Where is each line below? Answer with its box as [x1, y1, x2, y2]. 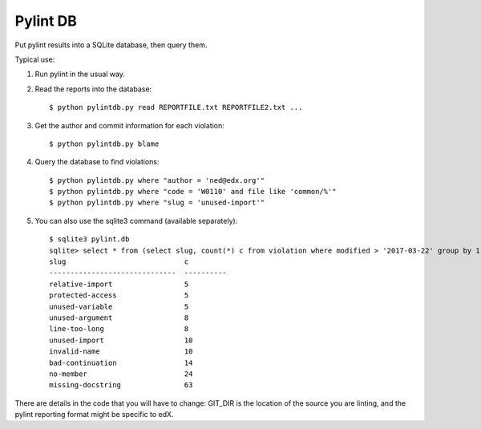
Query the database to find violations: [34, 157, 160, 167]
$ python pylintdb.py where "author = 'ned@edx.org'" [49, 176, 265, 184]
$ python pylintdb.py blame [49, 139, 160, 148]
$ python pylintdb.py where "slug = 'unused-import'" [49, 198, 265, 208]
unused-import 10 [49, 335, 193, 345]
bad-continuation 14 [49, 358, 193, 367]
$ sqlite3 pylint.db [49, 235, 130, 244]
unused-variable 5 [49, 302, 189, 311]
